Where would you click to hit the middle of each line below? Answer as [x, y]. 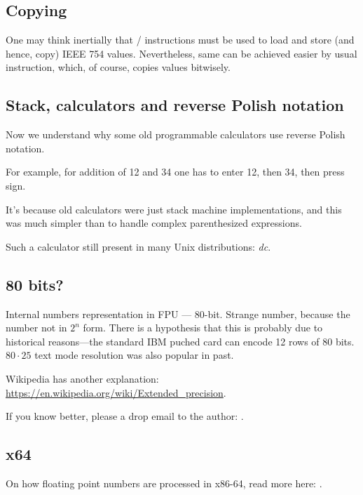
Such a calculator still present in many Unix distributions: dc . [138, 246]
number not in [36, 328]
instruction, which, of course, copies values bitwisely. [118, 67]
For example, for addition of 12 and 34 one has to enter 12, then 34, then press [175, 172]
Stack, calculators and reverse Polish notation [175, 105]
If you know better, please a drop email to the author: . [125, 416]
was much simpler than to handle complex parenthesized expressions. [154, 223]
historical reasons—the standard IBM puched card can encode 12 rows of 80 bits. [180, 341]
